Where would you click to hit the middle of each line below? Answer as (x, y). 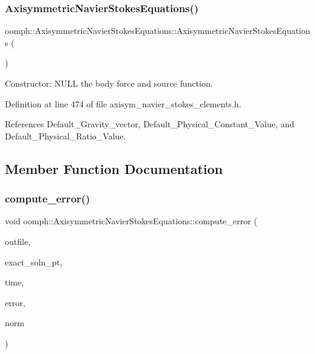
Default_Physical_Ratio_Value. (66, 135)
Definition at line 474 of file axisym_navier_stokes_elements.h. (123, 103)
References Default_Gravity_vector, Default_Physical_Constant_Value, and (150, 124)
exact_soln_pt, (34, 262)
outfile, (18, 241)
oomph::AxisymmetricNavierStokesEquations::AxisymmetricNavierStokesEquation (158, 31)
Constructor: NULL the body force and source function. (109, 83)
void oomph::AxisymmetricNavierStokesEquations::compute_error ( (131, 221)
